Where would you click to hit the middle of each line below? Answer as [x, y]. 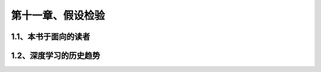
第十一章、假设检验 [58, 15]
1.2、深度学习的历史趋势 [56, 56]
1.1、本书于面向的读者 [51, 37]
